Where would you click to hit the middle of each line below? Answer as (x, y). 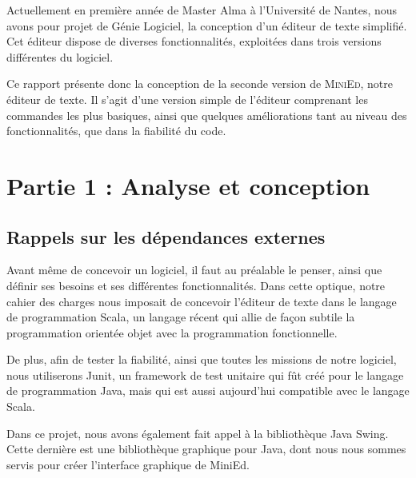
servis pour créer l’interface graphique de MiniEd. (128, 464)
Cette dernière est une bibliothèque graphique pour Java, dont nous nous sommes (206, 449)
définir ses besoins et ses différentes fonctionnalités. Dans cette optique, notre (196, 285)
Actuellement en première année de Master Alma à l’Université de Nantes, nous (202, 10)
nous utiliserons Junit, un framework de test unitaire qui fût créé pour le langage (205, 374)
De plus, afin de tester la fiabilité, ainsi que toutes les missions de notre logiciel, (202, 359)
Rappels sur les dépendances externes (166, 236)
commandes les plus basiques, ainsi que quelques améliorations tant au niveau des (207, 115)
